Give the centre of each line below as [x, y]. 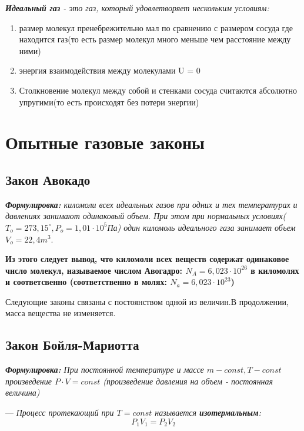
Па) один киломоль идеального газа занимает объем [201, 227]
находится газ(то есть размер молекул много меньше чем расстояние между [155, 39]
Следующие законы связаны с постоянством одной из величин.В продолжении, [147, 301]
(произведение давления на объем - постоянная [188, 381]
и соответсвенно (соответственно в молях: [86, 282]
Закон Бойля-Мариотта [72, 345]
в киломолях [275, 270]
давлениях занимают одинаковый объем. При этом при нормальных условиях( [146, 216]
